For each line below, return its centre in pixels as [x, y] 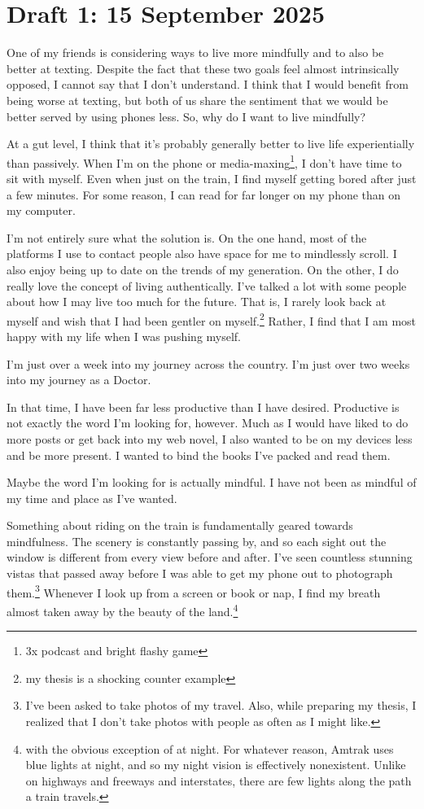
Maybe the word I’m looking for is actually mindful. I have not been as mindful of [212, 482]
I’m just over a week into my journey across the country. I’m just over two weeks [208, 363]
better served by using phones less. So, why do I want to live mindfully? [186, 116]
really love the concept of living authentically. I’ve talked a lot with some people [207, 285]
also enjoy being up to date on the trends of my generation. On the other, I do [203, 269]
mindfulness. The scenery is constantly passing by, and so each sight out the [197, 541]
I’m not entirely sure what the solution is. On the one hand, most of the [187, 237]
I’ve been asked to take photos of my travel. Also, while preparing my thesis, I [221, 705]
